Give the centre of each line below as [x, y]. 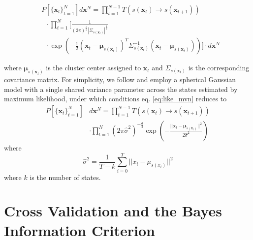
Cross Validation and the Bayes [113, 211]
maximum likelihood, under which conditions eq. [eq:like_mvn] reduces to [115, 99]
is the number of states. [65, 177]
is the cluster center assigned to [94, 68]
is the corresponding [219, 68]
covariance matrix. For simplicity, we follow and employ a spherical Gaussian [120, 79]
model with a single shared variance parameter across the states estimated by [121, 89]
